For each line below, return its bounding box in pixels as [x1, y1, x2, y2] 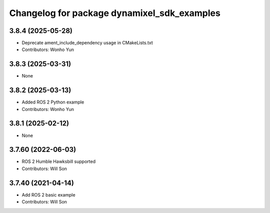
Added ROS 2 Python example [21, 99, 84, 105]
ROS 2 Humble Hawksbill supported [21, 158, 96, 164]
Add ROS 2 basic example [21, 191, 75, 197]
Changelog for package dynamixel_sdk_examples [9, 7, 221, 18]
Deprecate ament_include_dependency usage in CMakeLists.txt [21, 40, 153, 46]
